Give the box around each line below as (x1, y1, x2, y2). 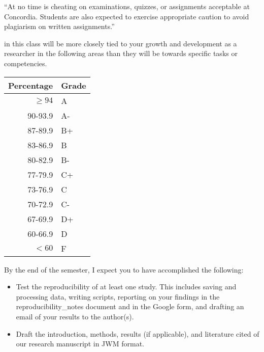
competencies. (4, 58, 47, 68)
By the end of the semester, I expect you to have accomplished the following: (4, 264, 244, 275)
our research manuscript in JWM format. (16, 338, 144, 349)
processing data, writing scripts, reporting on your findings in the (16, 291, 220, 302)
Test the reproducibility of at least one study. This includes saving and (16, 281, 237, 292)
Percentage (8, 79, 53, 91)
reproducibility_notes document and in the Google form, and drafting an (16, 301, 244, 312)
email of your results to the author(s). (16, 311, 134, 321)
